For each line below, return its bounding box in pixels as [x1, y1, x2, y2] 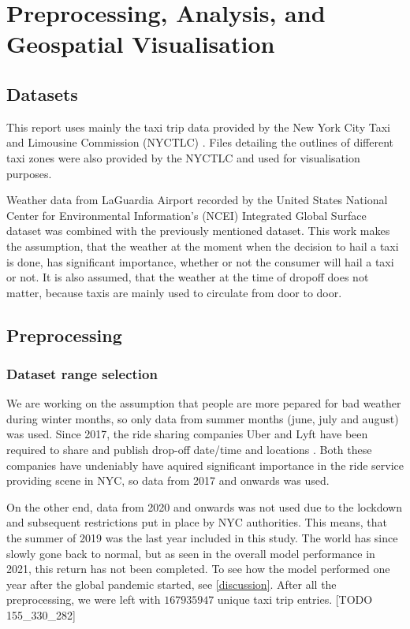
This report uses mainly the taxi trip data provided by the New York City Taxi [6, 118, 390, 135]
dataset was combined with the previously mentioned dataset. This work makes [6, 222, 390, 239]
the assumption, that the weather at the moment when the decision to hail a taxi [6, 237, 399, 254]
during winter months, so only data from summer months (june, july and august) [6, 410, 399, 426]
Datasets [6, 81, 78, 106]
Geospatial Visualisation [6, 28, 275, 60]
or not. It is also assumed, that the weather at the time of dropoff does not [6, 269, 369, 285]
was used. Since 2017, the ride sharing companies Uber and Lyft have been [6, 426, 368, 442]
